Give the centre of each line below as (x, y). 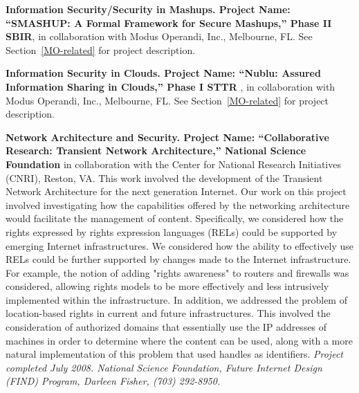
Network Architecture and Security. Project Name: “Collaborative (167, 137)
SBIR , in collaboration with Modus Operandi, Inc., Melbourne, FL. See (159, 36)
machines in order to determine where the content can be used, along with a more (179, 340)
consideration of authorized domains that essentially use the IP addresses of (166, 327)
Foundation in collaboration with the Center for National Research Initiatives (173, 164)
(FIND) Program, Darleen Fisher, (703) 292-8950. (113, 381)
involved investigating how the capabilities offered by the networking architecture (178, 204)
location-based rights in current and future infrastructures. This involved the (168, 313)
